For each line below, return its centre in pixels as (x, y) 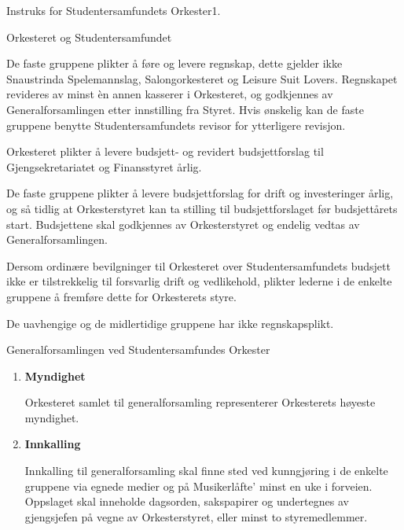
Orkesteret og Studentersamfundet (89, 37)
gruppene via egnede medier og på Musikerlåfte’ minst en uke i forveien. (198, 486)
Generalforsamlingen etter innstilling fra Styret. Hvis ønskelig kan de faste (185, 109)
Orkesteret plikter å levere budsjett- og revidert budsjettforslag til (165, 151)
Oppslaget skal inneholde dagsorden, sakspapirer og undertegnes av (187, 501)
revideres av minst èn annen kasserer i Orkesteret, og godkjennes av (170, 94)
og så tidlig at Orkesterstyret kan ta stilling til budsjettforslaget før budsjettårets (202, 208)
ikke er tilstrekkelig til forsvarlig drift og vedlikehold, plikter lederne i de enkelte (199, 281)
